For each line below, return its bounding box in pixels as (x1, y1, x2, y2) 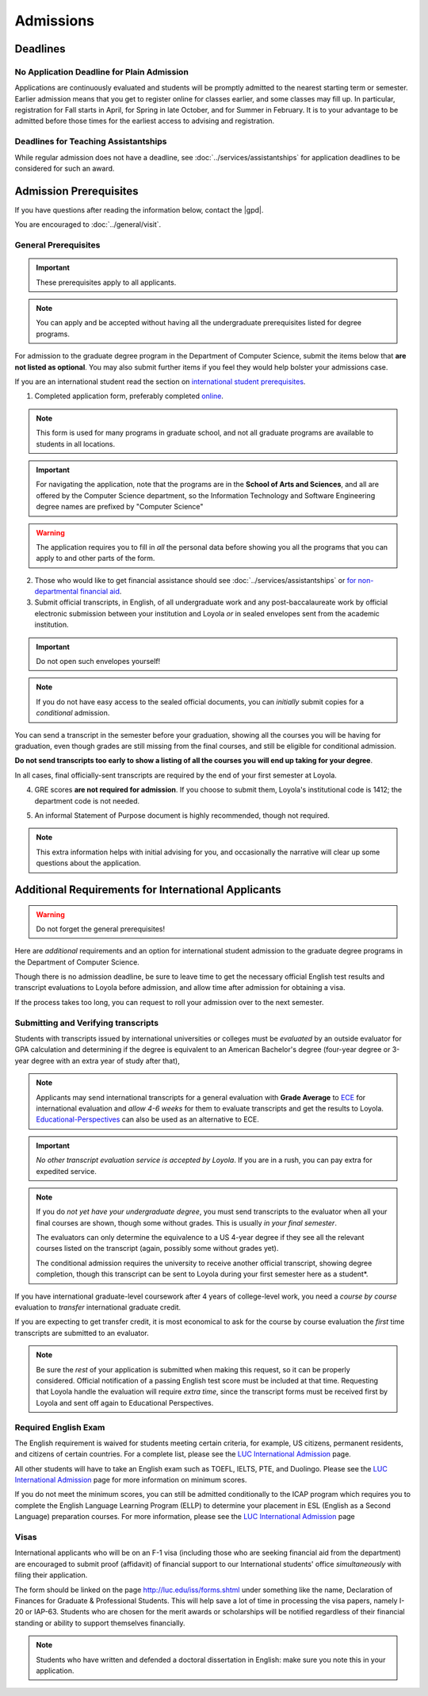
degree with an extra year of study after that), (30, 1056, 180, 1065)
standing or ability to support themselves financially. (14, 1618, 185, 1628)
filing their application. (14, 1571, 88, 1580)
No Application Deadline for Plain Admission (14, 66, 189, 77)
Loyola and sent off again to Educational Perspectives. (36, 1398, 214, 1407)
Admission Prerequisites (14, 184, 139, 198)
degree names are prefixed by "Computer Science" (36, 502, 204, 512)
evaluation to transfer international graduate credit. (14, 1303, 182, 1312)
